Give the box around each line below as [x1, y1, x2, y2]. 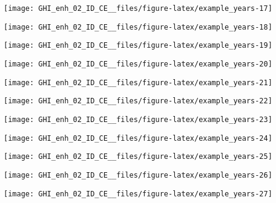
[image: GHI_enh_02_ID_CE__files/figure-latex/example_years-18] [4, 22, 272, 31]
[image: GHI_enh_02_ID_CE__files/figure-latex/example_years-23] [4, 115, 272, 124]
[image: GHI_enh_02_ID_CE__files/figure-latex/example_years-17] [4, 4, 272, 13]
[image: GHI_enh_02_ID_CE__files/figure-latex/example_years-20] [4, 59, 272, 68]
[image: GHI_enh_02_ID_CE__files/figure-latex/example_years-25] [4, 152, 272, 161]
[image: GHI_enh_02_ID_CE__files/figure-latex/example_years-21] [4, 78, 272, 87]
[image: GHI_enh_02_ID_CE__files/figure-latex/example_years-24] [4, 134, 272, 143]
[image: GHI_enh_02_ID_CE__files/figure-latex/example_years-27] [4, 189, 272, 198]
